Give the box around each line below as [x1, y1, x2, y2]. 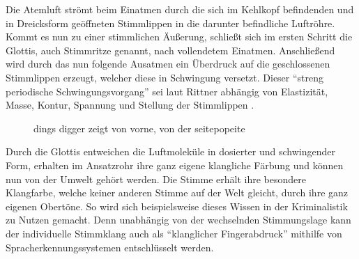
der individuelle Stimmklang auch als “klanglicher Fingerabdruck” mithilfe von [6, 226, 342, 240]
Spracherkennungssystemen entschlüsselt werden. [6, 240, 214, 254]
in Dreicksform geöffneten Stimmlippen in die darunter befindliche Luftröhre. [6, 15, 335, 30]
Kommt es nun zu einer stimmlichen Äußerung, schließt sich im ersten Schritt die [6, 29, 353, 44]
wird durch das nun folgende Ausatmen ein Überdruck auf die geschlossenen [6, 56, 330, 71]
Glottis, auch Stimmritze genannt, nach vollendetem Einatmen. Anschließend [6, 42, 335, 57]
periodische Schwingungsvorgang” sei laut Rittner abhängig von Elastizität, [6, 84, 328, 98]
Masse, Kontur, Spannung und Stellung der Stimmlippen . [6, 97, 254, 112]
